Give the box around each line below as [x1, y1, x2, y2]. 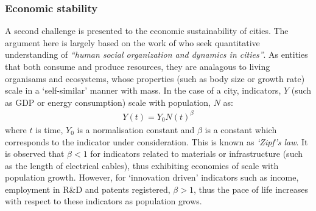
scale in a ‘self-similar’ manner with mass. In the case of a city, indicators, [5, 84, 281, 97]
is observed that [5, 147, 65, 160]
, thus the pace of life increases [193, 182, 309, 195]
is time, [35, 123, 63, 136]
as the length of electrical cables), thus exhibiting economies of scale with [5, 159, 279, 171]
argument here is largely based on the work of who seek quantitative [5, 36, 260, 49]
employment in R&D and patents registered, [5, 182, 170, 195]
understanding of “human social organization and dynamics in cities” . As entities [5, 48, 308, 61]
